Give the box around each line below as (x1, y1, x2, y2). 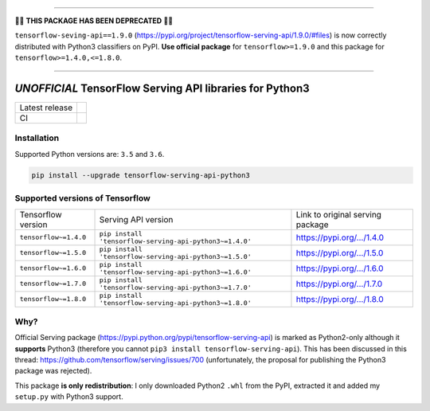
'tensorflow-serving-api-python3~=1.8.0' (99, 299, 252, 307)
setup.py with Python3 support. (14, 392, 123, 401)
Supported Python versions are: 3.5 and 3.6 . (14, 149, 165, 159)
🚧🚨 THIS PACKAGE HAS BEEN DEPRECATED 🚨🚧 (14, 16, 174, 25)
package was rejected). (14, 366, 92, 376)
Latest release (19, 102, 73, 113)
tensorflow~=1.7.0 (19, 280, 87, 288)
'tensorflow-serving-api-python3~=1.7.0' (99, 283, 252, 292)
